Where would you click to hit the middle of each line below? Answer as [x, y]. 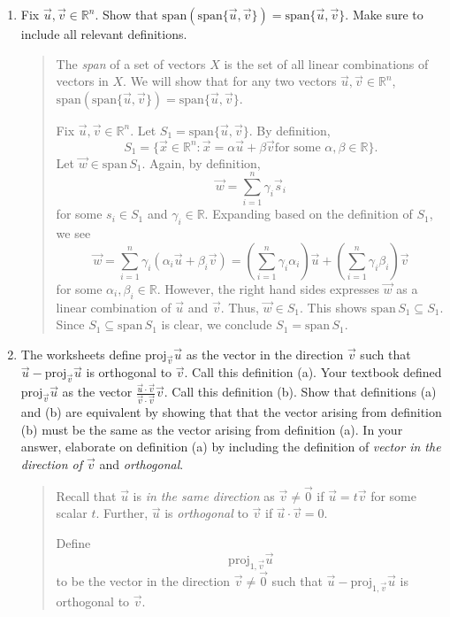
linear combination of [114, 307]
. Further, [122, 513]
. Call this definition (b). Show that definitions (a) [300, 392]
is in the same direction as [204, 495]
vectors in [82, 81]
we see [73, 233]
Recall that [86, 495]
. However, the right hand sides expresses [268, 288]
